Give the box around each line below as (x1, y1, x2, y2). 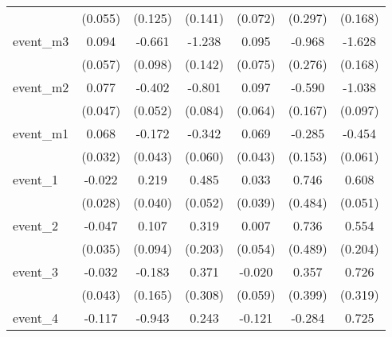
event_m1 (13, 124, 69, 142)
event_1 (13, 170, 58, 188)
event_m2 (13, 78, 69, 96)
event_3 (13, 262, 58, 281)
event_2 (13, 216, 58, 234)
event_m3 (13, 32, 69, 50)
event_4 (13, 308, 58, 327)
